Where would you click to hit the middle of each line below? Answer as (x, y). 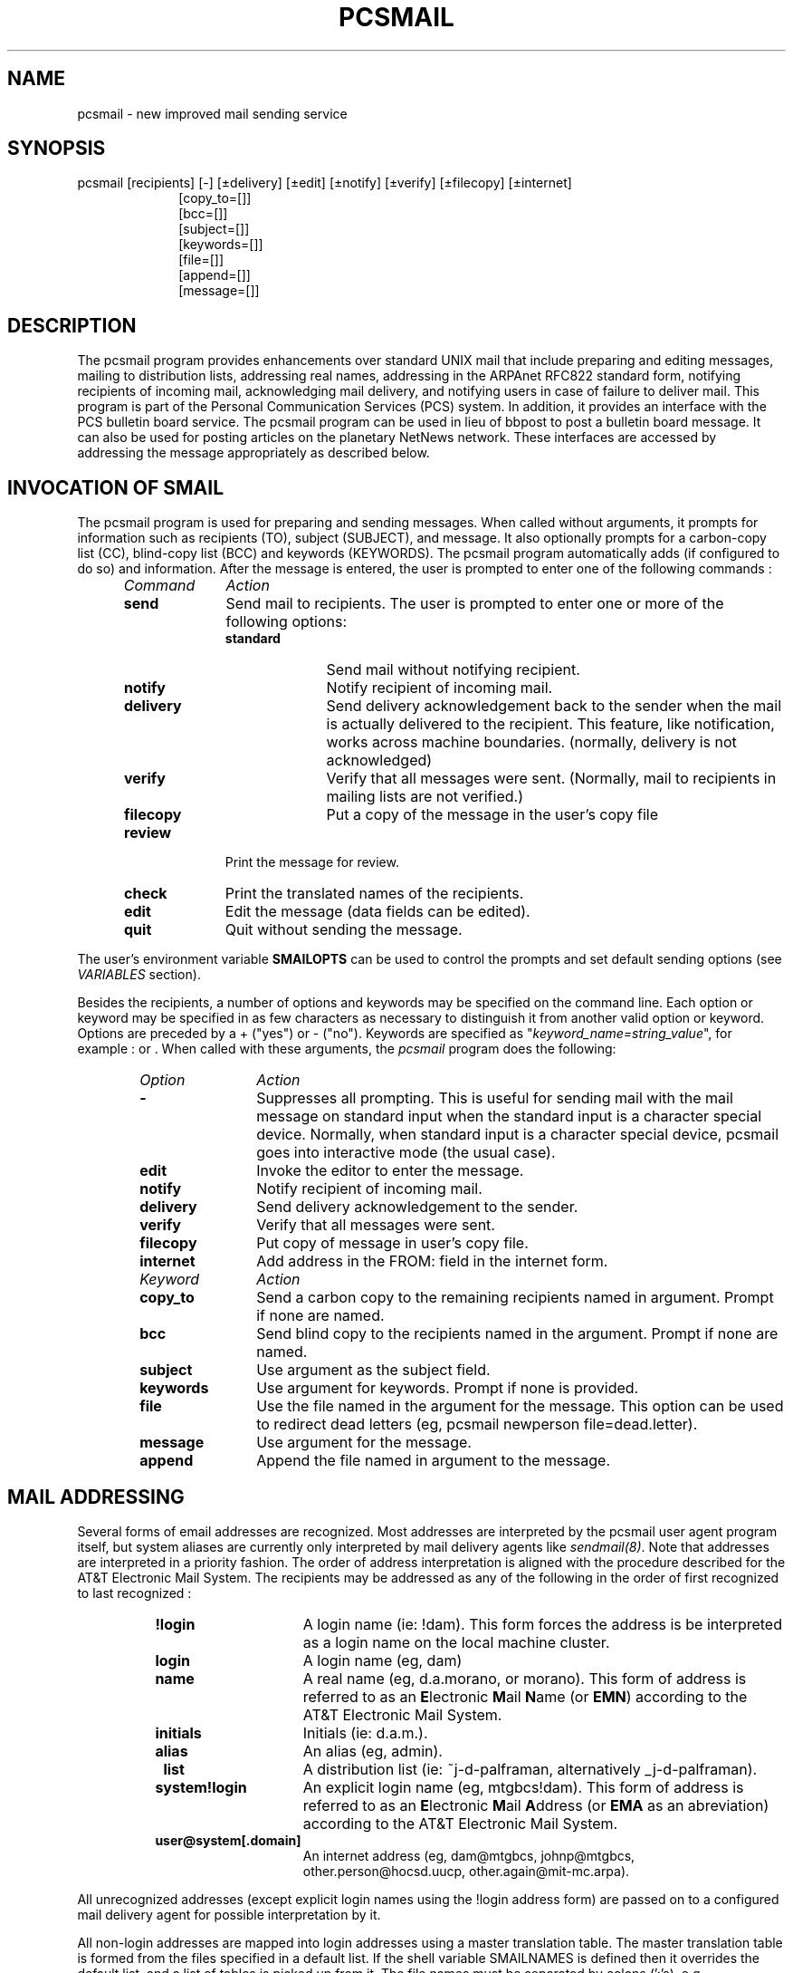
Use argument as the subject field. (373, 1370)
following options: (286, 622)
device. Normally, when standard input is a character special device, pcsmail (518, 1135)
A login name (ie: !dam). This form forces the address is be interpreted (542, 1624)
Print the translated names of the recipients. (374, 894)
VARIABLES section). (139, 975)
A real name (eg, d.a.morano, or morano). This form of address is (525, 1678)
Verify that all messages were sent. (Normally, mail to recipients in (551, 779)
